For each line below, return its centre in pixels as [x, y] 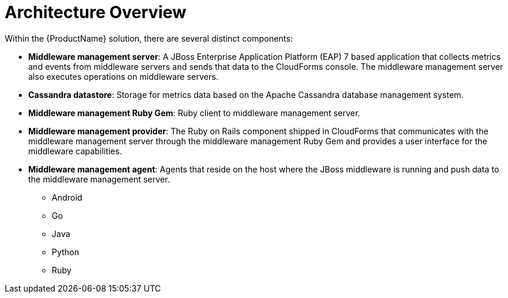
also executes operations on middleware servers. [123, 76]
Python [66, 252]
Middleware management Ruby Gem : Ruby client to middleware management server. [194, 113]
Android [67, 197]
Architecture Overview [96, 12]
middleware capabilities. [75, 151]
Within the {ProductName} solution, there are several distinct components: [149, 38]
